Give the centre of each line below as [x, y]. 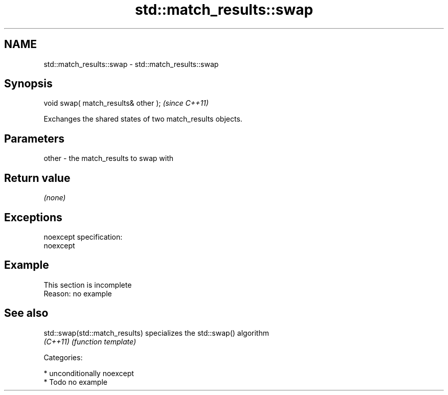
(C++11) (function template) [90, 341]
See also [26, 313]
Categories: [63, 357]
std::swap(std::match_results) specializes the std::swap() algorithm [156, 333]
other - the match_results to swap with [108, 158]
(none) [55, 198]
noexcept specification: [83, 237]
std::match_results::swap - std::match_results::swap [131, 64]
